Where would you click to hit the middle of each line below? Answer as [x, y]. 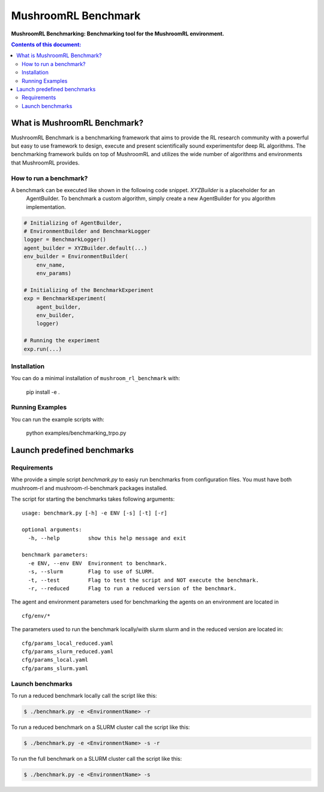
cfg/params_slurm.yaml [55, 668]
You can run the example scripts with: [58, 419]
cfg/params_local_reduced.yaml [68, 643]
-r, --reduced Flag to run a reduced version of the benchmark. [132, 589]
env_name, [51, 265]
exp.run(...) [43, 349]
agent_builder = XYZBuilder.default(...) [85, 248]
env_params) [54, 273]
